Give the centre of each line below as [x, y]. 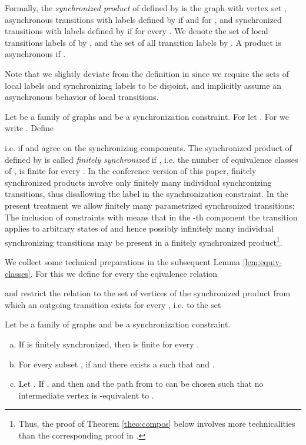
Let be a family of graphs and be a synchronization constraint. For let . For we [147, 116]
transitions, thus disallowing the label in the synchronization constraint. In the [147, 194]
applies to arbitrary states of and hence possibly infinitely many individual [139, 228]
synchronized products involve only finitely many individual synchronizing [138, 182]
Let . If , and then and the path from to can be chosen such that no [141, 384]
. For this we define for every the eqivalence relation [124, 273]
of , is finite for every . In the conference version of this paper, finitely [131, 171]
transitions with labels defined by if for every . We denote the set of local [137, 31]
